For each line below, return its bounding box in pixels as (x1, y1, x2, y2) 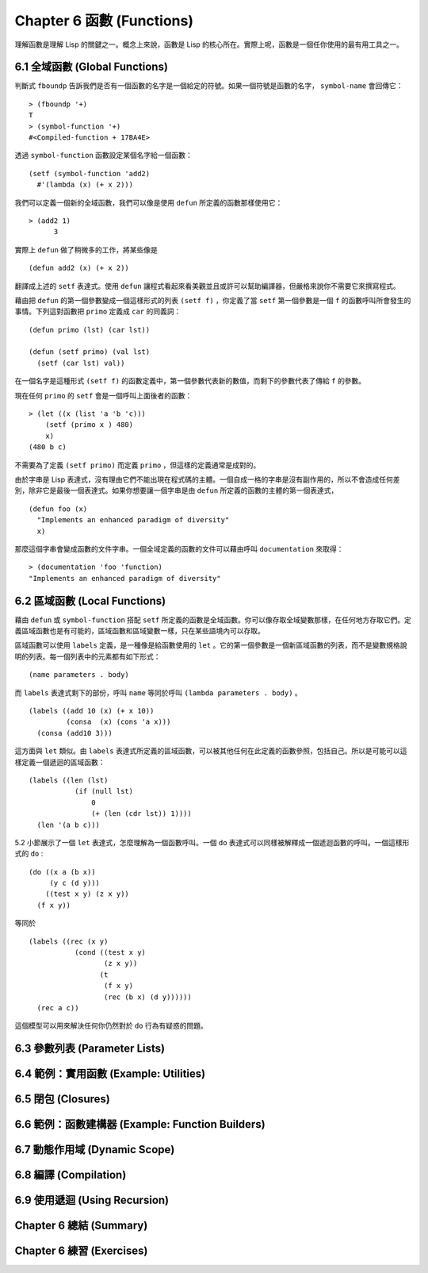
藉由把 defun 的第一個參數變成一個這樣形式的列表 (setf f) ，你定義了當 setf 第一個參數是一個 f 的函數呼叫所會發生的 (14, 295, 411, 305)
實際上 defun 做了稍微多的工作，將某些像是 (14, 244, 159, 254)
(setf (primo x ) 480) (44, 421, 134, 429)
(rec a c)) (36, 1003, 79, 1012)
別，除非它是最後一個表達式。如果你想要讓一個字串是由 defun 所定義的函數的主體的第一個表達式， (14, 486, 338, 495)
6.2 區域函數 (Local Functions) (14, 594, 166, 607)
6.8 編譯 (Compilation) (14, 1168, 127, 1182)
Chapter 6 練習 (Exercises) (14, 1244, 148, 1258)
